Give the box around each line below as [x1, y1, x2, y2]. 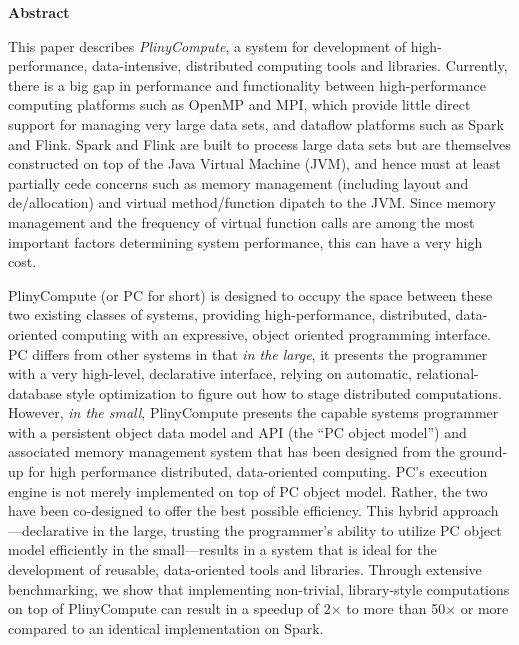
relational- [416, 363, 479, 384]
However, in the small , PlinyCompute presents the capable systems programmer [8, 402, 499, 423]
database [8, 382, 62, 403]
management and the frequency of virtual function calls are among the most [8, 211, 475, 232]
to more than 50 [346, 598, 446, 619]
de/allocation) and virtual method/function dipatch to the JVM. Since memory [8, 192, 496, 213]
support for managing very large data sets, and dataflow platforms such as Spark [8, 113, 504, 134]
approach [442, 500, 499, 521]
